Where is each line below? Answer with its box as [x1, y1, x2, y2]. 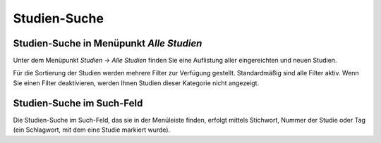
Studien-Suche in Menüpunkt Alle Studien [13, 37, 202, 49]
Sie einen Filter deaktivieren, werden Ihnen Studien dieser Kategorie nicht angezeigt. [13, 78, 260, 87]
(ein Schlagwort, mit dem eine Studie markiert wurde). [13, 125, 171, 134]
